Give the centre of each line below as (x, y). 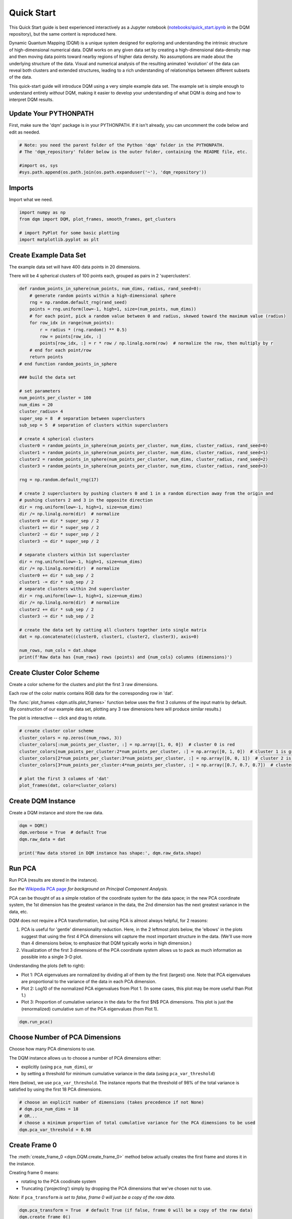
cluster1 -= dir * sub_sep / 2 (57, 582)
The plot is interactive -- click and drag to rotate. (58, 718)
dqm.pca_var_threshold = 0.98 (55, 1130)
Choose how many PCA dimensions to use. (52, 1049)
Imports (21, 188)
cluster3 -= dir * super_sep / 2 (59, 541)
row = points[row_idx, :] (71, 336)
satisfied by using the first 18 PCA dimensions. (55, 1089)
